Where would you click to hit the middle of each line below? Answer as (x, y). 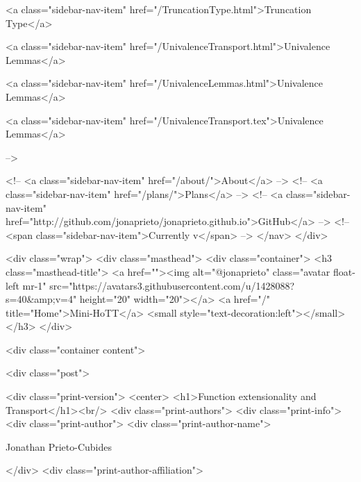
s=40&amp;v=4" (41, 299)
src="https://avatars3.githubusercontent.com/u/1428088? (172, 285)
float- (344, 271)
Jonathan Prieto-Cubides (59, 446)
